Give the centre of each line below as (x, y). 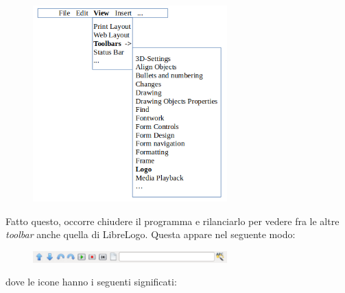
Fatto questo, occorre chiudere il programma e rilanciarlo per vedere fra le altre (172, 221)
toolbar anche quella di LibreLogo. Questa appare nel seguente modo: (151, 234)
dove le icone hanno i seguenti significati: (91, 282)
